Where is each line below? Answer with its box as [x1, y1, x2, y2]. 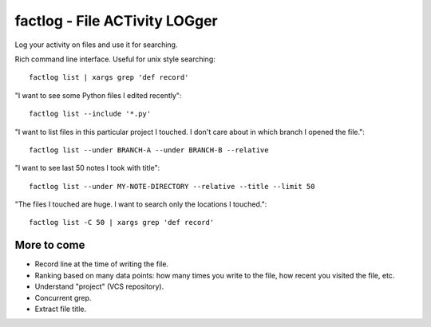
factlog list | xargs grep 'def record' [29, 73, 189, 82]
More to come [14, 238, 85, 252]
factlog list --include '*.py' [29, 109, 152, 119]
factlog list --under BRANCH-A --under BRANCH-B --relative [29, 145, 269, 155]
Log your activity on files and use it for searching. [14, 40, 178, 49]
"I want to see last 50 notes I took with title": [14, 163, 160, 173]
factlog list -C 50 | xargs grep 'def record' [29, 218, 215, 227]
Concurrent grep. [34, 293, 92, 302]
